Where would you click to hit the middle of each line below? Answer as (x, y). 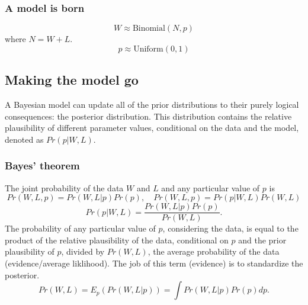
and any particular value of (211, 187)
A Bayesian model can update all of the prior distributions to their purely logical (152, 105)
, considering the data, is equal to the (230, 228)
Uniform (148, 49)
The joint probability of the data (64, 187)
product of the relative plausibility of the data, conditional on (117, 240)
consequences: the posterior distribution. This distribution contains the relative (148, 116)
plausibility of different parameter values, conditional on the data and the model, (152, 128)
